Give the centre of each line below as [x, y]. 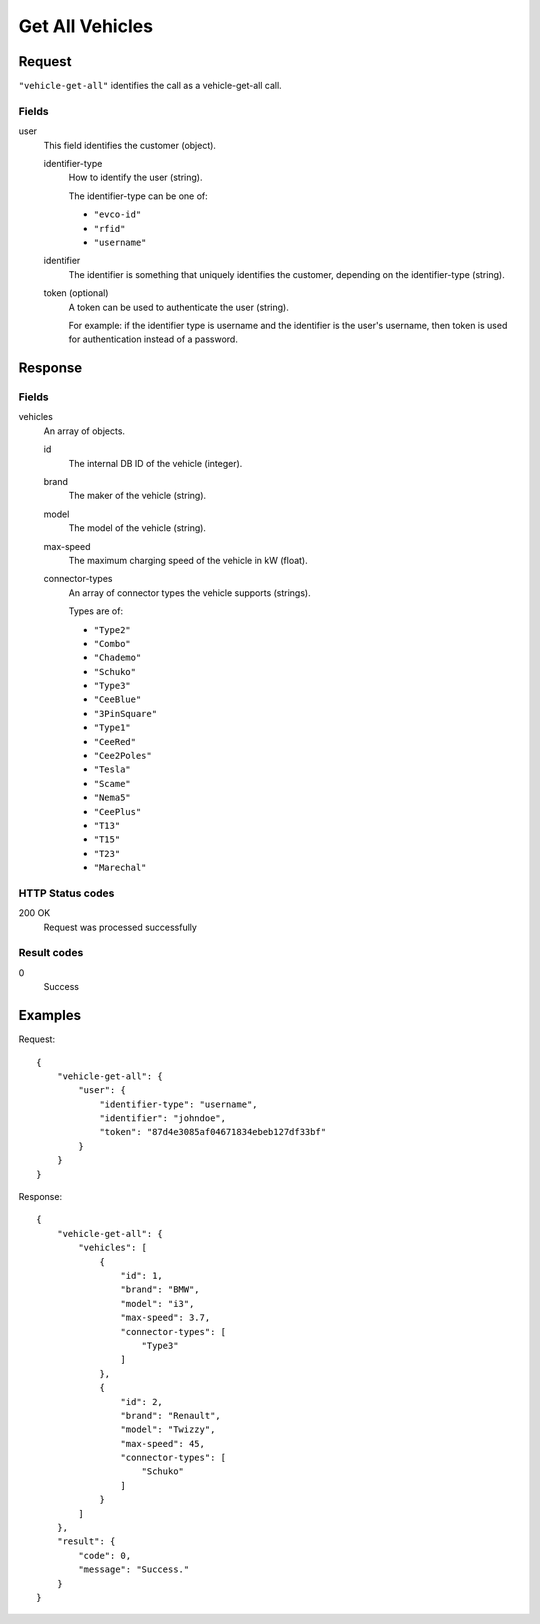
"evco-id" [117, 214]
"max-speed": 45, [162, 1443]
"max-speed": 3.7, [165, 1318]
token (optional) [76, 293]
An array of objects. [84, 431]
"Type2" [112, 629]
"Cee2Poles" [122, 756]
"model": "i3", [157, 1303]
